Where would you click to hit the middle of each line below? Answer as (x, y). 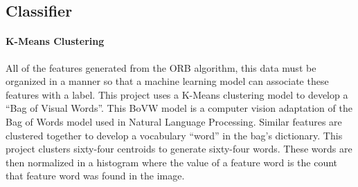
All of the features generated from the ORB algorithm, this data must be (161, 67)
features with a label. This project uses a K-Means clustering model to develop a (177, 94)
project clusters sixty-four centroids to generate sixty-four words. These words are (179, 149)
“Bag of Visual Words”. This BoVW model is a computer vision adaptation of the (179, 108)
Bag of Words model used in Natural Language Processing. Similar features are (174, 121)
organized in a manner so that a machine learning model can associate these (167, 81)
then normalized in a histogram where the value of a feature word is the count (172, 162)
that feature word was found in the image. (95, 176)
